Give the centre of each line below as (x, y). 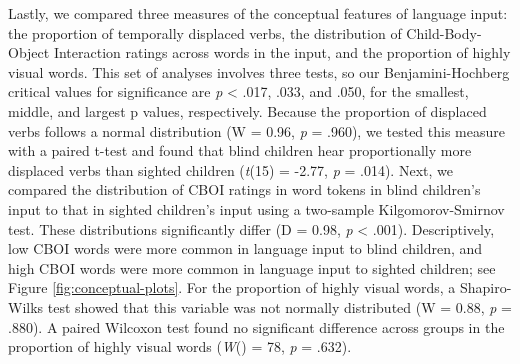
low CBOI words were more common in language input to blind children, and (245, 248)
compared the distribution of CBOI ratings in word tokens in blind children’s (244, 189)
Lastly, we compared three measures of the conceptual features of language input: (258, 13)
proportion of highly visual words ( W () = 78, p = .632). (180, 346)
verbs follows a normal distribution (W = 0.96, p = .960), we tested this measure (256, 130)
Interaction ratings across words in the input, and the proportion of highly (282, 52)
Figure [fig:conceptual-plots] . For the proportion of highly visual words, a (232, 287)
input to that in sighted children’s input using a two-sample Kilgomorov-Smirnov (256, 208)
